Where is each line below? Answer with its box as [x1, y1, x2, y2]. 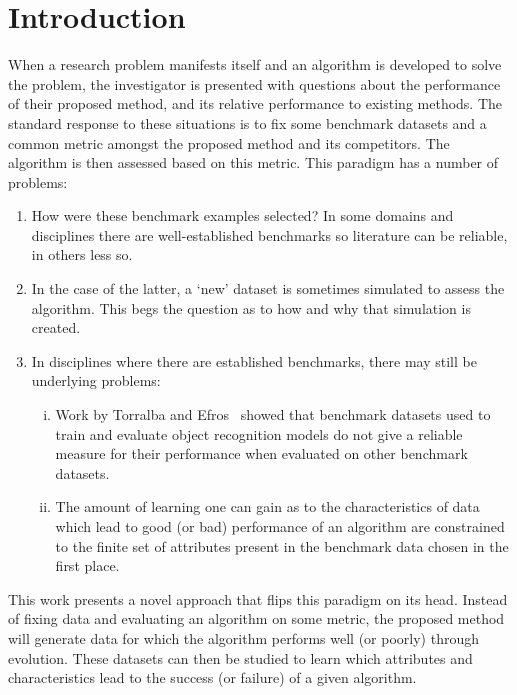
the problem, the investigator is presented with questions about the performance [8, 73, 501, 94]
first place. [55, 555, 120, 576]
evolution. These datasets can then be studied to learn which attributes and [8, 647, 473, 668]
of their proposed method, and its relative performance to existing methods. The [8, 93, 503, 114]
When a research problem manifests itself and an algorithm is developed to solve [8, 54, 502, 75]
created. [31, 317, 81, 338]
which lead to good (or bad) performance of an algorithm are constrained [55, 516, 505, 536]
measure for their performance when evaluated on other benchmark [55, 443, 468, 464]
